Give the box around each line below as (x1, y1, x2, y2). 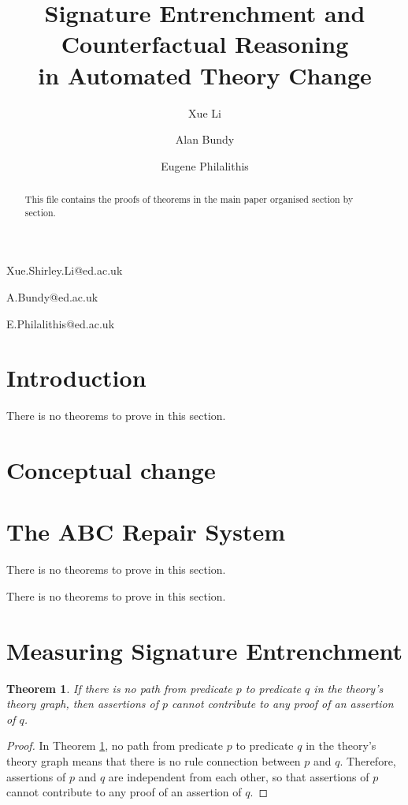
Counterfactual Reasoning (61, 28, 349, 60)
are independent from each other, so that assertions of (108, 768, 369, 784)
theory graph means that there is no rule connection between (6, 753, 301, 769)
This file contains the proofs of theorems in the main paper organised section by (24, 193, 354, 206)
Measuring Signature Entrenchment (6, 634, 403, 666)
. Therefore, (339, 753, 396, 769)
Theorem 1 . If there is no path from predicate (6, 680, 232, 696)
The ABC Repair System (6, 515, 286, 548)
